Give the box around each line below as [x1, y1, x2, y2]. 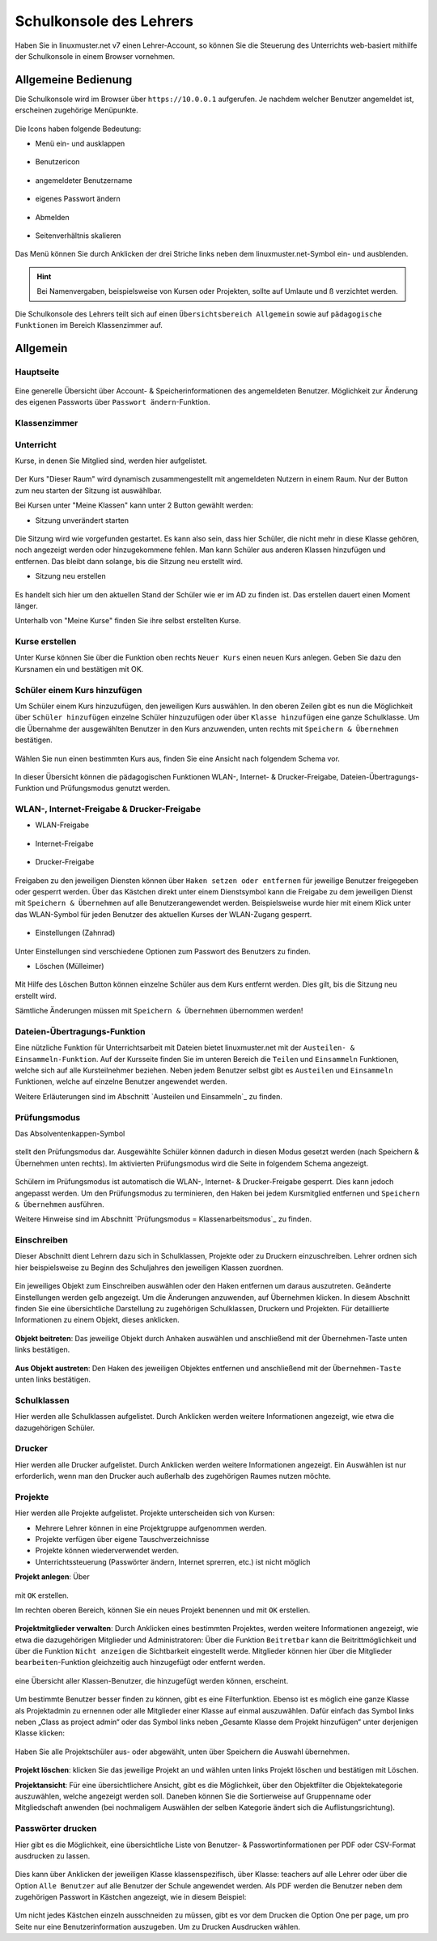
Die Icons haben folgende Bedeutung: [15, 124, 142, 134]
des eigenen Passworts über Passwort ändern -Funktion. [15, 397, 210, 407]
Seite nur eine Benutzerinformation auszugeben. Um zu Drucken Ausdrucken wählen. [15, 1922, 301, 1931]
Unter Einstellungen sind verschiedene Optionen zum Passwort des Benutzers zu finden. [15, 946, 312, 956]
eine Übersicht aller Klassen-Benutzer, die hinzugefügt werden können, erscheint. [15, 1676, 289, 1685]
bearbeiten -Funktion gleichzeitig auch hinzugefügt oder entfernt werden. [15, 1658, 265, 1667]
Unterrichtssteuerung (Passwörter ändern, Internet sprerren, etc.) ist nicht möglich [35, 1557, 311, 1566]
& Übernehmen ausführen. [15, 1199, 104, 1209]
